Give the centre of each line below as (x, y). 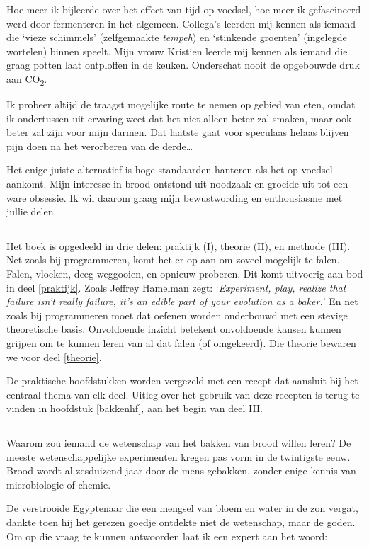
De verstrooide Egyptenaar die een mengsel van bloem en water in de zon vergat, (182, 508)
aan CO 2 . (27, 79)
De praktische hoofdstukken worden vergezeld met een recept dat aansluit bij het (182, 381)
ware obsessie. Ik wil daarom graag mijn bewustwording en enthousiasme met (175, 197)
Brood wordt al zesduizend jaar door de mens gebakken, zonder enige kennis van (181, 470)
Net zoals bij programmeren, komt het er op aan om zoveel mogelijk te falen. (173, 259)
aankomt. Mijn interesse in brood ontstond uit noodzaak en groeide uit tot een (177, 184)
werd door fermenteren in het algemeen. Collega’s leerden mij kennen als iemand (181, 23)
